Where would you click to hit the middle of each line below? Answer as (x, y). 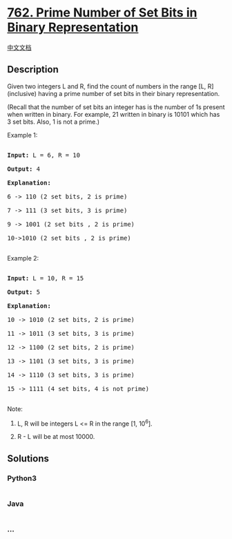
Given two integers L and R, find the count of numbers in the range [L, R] (110, 86)
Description (33, 69)
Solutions (28, 458)
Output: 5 (23, 292)
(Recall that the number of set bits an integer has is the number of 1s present (116, 107)
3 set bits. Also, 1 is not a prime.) (54, 122)
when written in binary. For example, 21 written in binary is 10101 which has (114, 114)
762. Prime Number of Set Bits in (102, 13)
